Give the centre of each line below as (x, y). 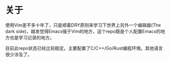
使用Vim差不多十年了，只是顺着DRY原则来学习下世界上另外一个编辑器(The (83, 25)
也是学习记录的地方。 (32, 37)
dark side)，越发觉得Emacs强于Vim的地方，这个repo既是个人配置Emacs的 (83, 31)
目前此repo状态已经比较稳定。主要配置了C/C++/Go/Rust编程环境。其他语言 (84, 48)
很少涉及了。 (19, 54)
